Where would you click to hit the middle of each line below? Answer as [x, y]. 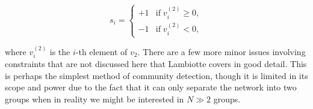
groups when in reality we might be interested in [95, 99]
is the [60, 51]
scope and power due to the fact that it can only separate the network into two [151, 87]
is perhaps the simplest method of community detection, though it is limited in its [156, 75]
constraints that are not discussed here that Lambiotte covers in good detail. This [156, 64]
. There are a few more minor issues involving [222, 51]
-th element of [101, 51]
